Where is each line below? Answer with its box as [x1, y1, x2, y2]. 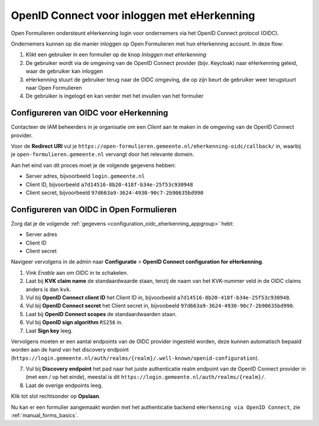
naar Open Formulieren [25, 84, 82, 91]
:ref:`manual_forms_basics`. [11, 412, 79, 419]
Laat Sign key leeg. [25, 327, 73, 334]
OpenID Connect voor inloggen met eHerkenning [11, 9, 255, 22]
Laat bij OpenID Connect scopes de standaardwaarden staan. [25, 310, 177, 317]
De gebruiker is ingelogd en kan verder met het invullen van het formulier [25, 92, 204, 100]
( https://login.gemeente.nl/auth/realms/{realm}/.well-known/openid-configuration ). [11, 355, 259, 362]
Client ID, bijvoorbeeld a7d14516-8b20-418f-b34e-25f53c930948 [25, 181, 193, 188]
